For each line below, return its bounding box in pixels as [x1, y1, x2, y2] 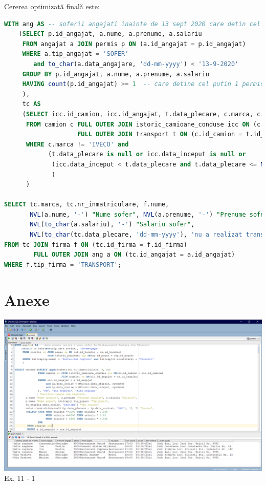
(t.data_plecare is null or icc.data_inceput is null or [48, 151, 246, 158]
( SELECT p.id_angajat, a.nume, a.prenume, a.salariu [18, 30, 202, 38]
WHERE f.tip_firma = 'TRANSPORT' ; [4, 261, 122, 268]
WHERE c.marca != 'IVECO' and [26, 140, 129, 148]
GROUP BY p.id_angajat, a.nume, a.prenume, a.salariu [22, 70, 209, 78]
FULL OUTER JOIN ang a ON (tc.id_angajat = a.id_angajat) [33, 251, 235, 259]
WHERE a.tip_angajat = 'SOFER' [22, 50, 129, 58]
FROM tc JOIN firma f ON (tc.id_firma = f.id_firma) [4, 241, 187, 248]
